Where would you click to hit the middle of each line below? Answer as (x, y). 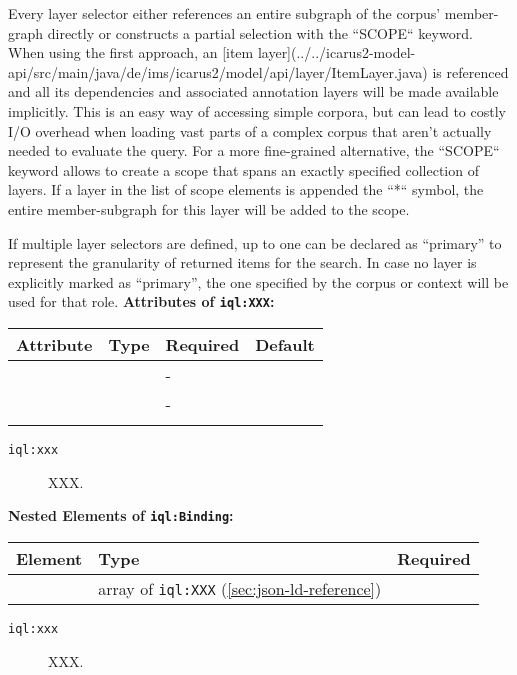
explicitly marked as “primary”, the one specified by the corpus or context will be (258, 281)
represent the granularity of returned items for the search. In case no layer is (242, 262)
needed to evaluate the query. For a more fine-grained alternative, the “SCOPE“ (254, 150)
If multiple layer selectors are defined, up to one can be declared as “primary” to (255, 242)
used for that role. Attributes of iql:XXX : (141, 301)
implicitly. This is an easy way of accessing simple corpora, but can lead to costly (257, 110)
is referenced (470, 71)
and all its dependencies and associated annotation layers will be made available (253, 91)
